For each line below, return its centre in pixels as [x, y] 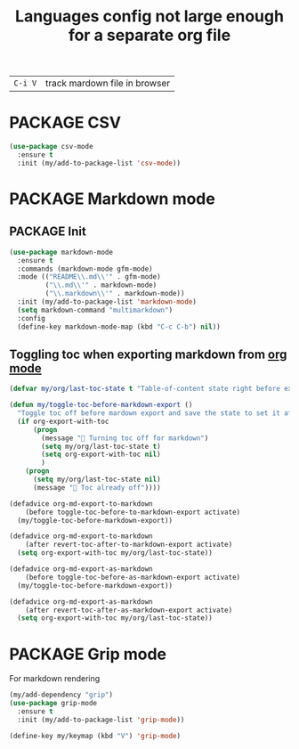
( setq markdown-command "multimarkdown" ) [95, 310]
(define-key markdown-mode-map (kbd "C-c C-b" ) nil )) [119, 327]
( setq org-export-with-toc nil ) [101, 455]
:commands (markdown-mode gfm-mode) [85, 269]
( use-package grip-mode [53, 704]
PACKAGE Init [48, 232]
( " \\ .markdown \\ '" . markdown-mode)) [115, 294]
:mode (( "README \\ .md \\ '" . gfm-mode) [89, 277]
